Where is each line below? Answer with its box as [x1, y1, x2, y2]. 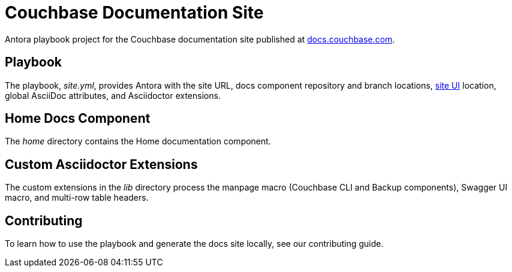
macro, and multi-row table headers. [5, 192, 149, 203]
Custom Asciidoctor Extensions [5, 156, 198, 172]
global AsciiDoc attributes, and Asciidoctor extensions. [5, 90, 221, 101]
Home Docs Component [5, 111, 150, 126]
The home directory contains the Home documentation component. [5, 136, 271, 147]
